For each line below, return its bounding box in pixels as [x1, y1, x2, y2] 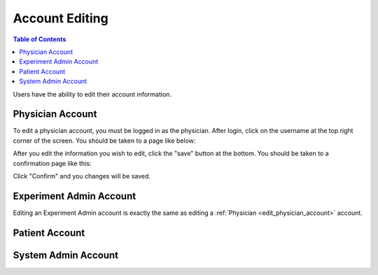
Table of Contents [13, 35, 66, 43]
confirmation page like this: [13, 159, 92, 167]
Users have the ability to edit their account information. [13, 90, 171, 98]
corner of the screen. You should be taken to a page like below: [13, 136, 196, 145]
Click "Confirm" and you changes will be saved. [13, 171, 150, 180]
